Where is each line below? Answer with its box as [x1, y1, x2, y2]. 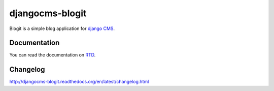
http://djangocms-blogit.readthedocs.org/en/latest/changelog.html [9, 79, 149, 85]
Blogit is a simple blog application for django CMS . [9, 25, 115, 32]
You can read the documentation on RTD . [9, 52, 96, 58]
